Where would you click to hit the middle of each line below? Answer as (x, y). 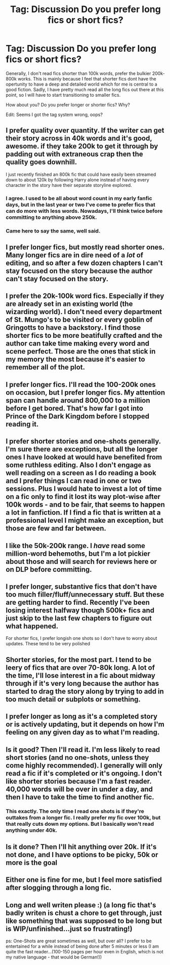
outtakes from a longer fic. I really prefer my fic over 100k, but (83, 818)
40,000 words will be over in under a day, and (79, 789)
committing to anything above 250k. (52, 217)
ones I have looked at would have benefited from (84, 457)
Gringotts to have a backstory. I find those (73, 328)
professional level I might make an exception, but (84, 520)
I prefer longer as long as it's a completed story (82, 717)
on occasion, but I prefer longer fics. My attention (86, 392)
